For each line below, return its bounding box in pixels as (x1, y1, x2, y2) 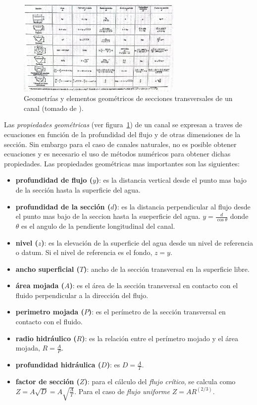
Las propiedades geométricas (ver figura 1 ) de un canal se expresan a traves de (4, 119, 243, 130)
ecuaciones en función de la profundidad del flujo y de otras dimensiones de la (4, 129, 241, 139)
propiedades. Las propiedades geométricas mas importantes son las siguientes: (4, 158, 240, 168)
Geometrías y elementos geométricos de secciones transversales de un (24, 93, 233, 103)
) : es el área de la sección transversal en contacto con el (69, 280, 238, 291)
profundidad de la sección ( (15, 201, 111, 211)
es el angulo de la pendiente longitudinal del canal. (21, 220, 175, 231)
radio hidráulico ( (15, 333, 77, 343)
